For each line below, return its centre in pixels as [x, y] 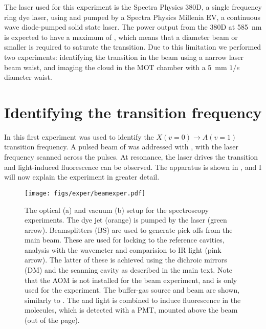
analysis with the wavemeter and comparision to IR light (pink [123, 249]
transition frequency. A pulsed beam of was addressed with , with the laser [121, 147]
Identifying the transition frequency [133, 112]
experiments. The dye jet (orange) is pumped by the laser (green [126, 220]
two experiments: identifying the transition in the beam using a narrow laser [124, 57]
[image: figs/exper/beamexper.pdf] [85, 193]
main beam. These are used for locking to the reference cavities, [125, 240]
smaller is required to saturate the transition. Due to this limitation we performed [133, 47]
